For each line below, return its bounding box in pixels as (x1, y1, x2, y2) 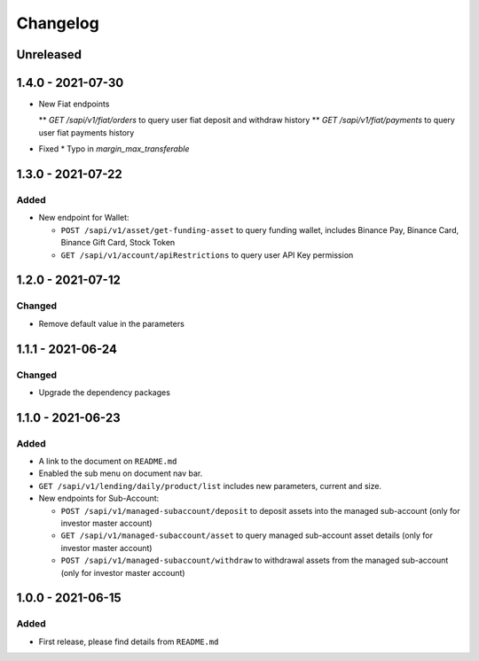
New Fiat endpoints (38, 98, 110, 110)
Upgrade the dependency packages (38, 386, 170, 398)
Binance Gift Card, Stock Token (60, 237, 176, 248)
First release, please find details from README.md (38, 636, 219, 647)
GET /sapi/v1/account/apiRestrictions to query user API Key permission (60, 249, 354, 261)
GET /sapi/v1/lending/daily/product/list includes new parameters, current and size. (38, 480, 381, 491)
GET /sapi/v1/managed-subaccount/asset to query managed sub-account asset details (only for (60, 530, 434, 540)
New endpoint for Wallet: (38, 213, 130, 223)
